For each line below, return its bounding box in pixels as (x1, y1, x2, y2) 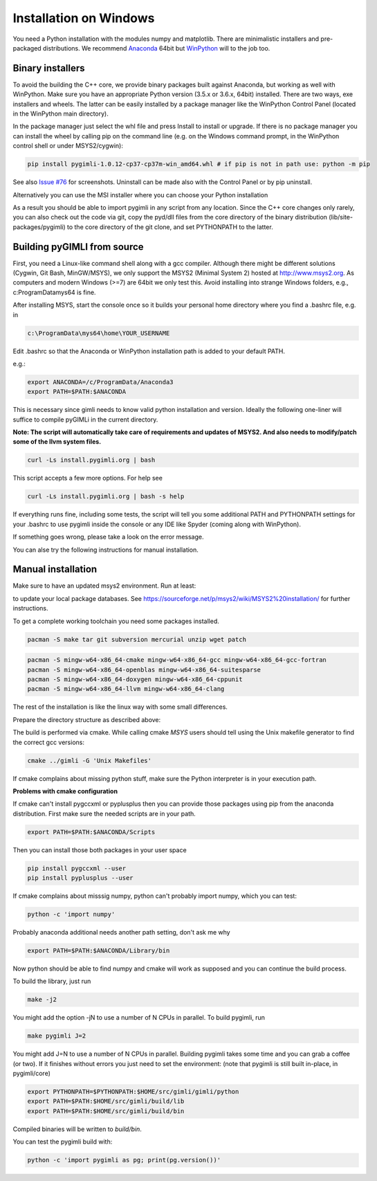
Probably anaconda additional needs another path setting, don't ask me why (12, 928, 231, 936)
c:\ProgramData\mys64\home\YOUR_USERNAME (27, 329, 170, 337)
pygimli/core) (12, 1070, 51, 1078)
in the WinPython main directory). (12, 109, 109, 118)
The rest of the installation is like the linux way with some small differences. (12, 703, 228, 711)
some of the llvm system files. (12, 438, 102, 446)
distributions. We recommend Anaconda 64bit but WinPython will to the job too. (42, 44, 270, 52)
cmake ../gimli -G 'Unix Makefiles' (27, 757, 152, 764)
